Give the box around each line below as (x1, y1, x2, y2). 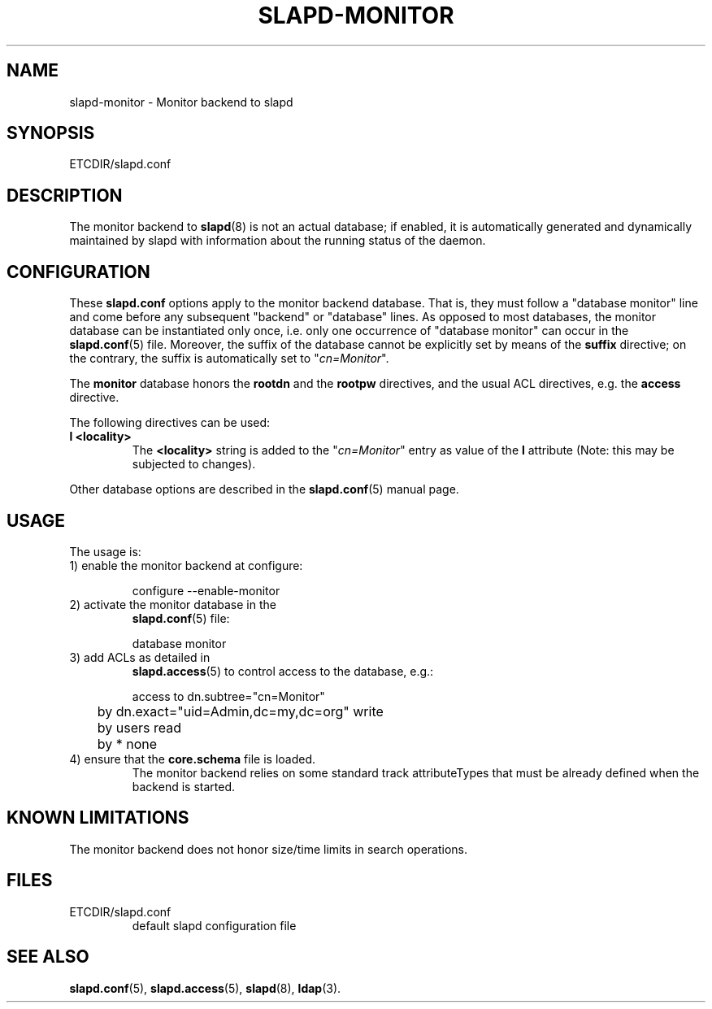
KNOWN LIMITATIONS (7, 807, 189, 829)
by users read (97, 719, 181, 736)
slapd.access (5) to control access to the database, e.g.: (132, 663, 434, 678)
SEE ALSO (7, 946, 89, 968)
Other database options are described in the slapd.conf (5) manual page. (69, 482, 459, 497)
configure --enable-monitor (132, 583, 280, 598)
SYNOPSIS (7, 123, 95, 144)
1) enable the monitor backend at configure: (69, 558, 303, 572)
